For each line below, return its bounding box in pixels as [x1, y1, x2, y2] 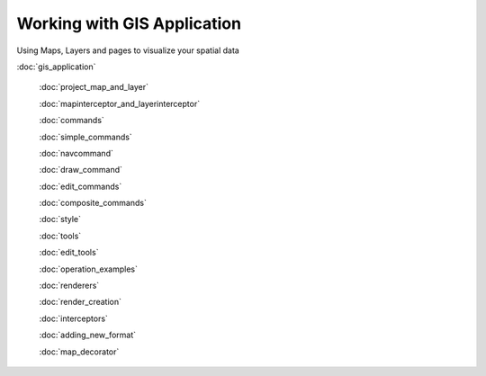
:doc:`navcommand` [39, 148, 114, 158]
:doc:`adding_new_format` [39, 329, 137, 341]
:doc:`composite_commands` [39, 198, 148, 209]
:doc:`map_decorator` [39, 346, 120, 357]
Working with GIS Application [16, 13, 242, 33]
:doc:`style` [39, 214, 81, 225]
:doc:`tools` [39, 230, 82, 241]
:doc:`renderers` [39, 280, 100, 291]
